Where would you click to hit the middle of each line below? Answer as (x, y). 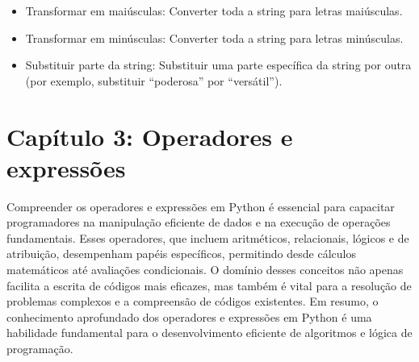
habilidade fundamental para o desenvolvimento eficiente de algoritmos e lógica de (209, 333)
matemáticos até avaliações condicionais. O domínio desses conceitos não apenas (205, 270)
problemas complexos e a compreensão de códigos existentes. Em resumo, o (193, 301)
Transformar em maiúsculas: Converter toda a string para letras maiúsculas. (214, 10)
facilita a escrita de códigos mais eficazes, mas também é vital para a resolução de (209, 285)
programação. (40, 349)
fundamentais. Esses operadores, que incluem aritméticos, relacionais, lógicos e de (208, 237)
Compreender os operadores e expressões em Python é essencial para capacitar (201, 206)
